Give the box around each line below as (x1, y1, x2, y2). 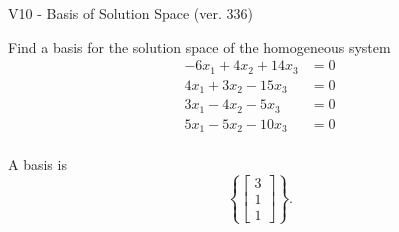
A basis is (8, 154, 67, 175)
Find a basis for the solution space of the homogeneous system (8, 36, 391, 57)
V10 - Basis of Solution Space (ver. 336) (8, 3, 253, 23)
